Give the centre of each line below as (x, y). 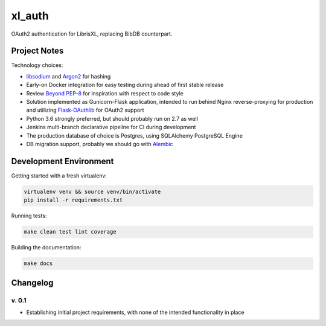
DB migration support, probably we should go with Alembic (100, 144)
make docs (38, 264)
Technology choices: (37, 65)
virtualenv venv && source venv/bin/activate (92, 191)
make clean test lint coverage (70, 232)
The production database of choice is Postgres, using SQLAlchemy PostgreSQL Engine (134, 135)
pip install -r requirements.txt (73, 200)
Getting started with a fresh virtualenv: (59, 176)
